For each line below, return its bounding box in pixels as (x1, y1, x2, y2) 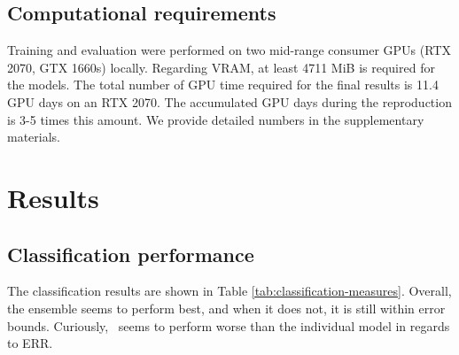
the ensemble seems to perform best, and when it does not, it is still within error (7, 298, 446, 317)
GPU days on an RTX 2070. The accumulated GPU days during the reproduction (7, 92, 452, 111)
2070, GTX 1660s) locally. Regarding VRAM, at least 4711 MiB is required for (7, 58, 435, 76)
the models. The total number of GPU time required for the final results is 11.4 (7, 75, 439, 94)
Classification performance (7, 240, 254, 267)
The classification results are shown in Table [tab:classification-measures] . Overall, (7, 282, 452, 300)
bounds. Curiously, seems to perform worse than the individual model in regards (7, 316, 450, 335)
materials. (7, 127, 61, 146)
